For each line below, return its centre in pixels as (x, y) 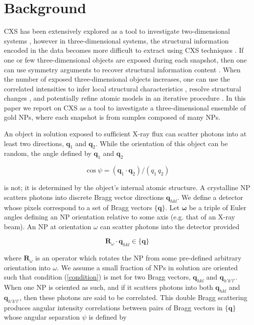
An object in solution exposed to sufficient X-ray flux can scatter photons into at (125, 134)
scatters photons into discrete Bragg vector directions (84, 197)
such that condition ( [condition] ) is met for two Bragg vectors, (97, 277)
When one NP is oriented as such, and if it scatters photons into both (109, 287)
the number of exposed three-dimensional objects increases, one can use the (117, 79)
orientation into (27, 267)
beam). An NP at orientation (48, 226)
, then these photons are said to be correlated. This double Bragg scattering (134, 297)
